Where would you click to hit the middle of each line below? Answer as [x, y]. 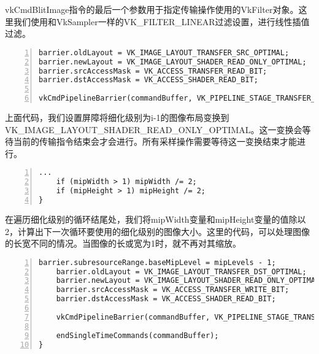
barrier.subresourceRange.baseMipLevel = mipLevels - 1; [157, 262]
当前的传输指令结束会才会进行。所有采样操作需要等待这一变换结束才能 [155, 141]
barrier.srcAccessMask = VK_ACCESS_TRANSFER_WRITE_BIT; [173, 290]
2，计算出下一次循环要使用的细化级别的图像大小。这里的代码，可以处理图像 [157, 231]
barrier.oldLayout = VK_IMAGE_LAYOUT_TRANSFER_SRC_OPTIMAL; [164, 52]
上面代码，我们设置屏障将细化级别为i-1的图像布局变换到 [117, 117]
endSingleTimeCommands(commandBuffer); [137, 335]
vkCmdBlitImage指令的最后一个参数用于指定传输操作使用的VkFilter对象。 [152, 9]
